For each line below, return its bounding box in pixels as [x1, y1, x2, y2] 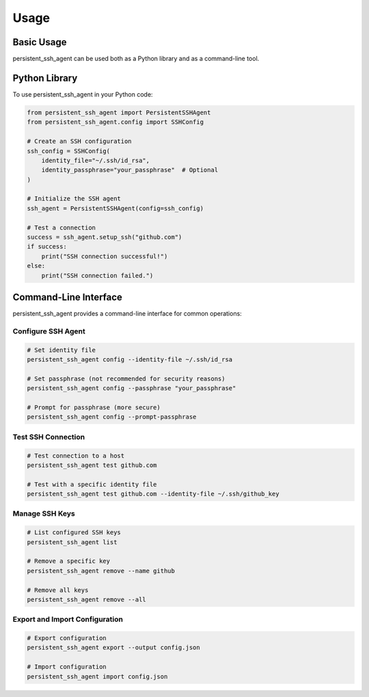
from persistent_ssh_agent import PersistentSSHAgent [27, 108, 211, 116]
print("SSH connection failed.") [41, 271, 154, 279]
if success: [27, 243, 68, 251]
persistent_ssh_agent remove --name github [27, 567, 176, 574]
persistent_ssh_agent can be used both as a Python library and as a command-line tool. [12, 55, 260, 63]
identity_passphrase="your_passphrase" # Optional [41, 166, 219, 174]
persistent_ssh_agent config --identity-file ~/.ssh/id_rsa [27, 356, 233, 364]
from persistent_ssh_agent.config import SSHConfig [27, 118, 204, 126]
